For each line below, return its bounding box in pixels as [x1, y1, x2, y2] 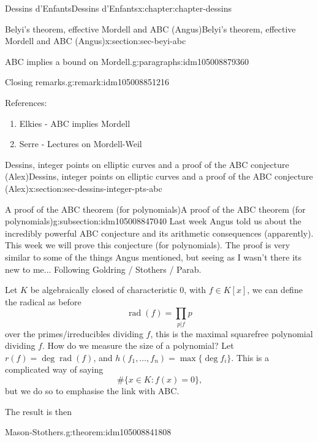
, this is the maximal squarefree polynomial [150, 327, 313, 340]
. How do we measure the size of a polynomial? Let [42, 339, 234, 352]
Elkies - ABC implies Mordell [19, 116, 131, 129]
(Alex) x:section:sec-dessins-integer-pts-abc [5, 181, 162, 194]
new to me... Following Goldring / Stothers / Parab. [5, 262, 202, 275]
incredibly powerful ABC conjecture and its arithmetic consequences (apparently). [5, 226, 314, 239]
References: [5, 96, 47, 109]
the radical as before [5, 295, 81, 308]
